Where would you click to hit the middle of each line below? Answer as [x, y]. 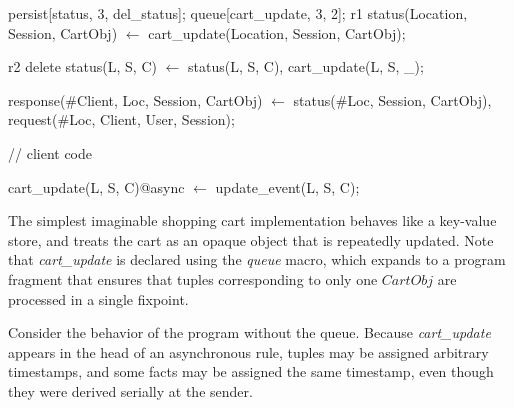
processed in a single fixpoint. [98, 298]
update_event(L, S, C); [287, 186]
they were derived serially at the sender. [130, 390]
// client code [50, 152]
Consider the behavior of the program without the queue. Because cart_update [249, 332]
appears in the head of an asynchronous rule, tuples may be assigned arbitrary [248, 351]
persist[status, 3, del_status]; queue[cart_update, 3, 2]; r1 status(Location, [238, 13]
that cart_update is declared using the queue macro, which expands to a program [257, 259]
